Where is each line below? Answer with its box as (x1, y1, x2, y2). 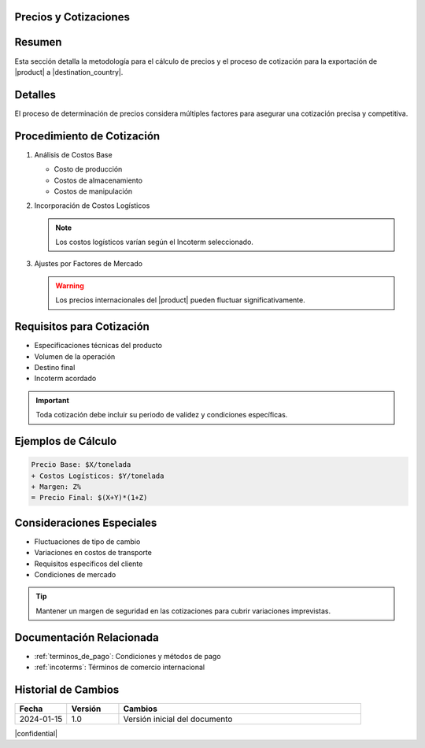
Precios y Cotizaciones (14, 10, 130, 24)
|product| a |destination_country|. (14, 67, 124, 76)
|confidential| (14, 728, 58, 738)
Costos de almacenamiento (54, 176, 143, 185)
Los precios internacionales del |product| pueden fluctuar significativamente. (55, 295, 306, 305)
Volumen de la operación (34, 351, 116, 361)
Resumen (14, 35, 62, 49)
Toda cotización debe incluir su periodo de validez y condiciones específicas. (35, 410, 288, 420)
